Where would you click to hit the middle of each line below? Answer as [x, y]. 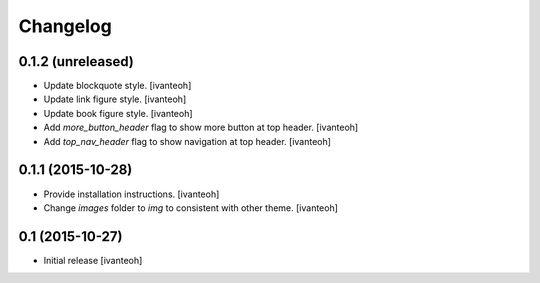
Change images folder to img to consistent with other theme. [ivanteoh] [191, 207]
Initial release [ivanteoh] [93, 260]
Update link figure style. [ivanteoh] [115, 99]
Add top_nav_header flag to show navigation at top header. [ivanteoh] [187, 141]
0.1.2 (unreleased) [76, 61]
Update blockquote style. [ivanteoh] [117, 86]
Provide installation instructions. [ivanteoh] [131, 194]
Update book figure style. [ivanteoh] [118, 113]
